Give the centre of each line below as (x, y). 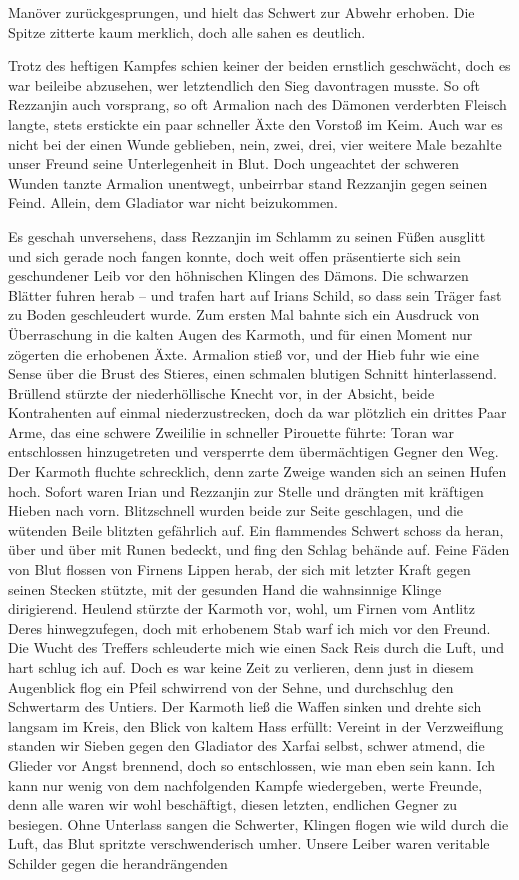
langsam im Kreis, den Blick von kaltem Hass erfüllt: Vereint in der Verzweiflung (256, 725)
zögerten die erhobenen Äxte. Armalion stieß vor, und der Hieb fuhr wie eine (243, 353)
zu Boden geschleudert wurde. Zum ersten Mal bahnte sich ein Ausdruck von (244, 314)
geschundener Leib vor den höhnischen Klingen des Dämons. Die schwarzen (238, 275)
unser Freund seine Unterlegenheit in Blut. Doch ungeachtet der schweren (233, 163)
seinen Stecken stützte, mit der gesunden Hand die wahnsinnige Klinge (225, 588)
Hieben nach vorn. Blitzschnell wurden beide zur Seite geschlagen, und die (236, 510)
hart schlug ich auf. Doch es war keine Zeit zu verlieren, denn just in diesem (241, 667)
